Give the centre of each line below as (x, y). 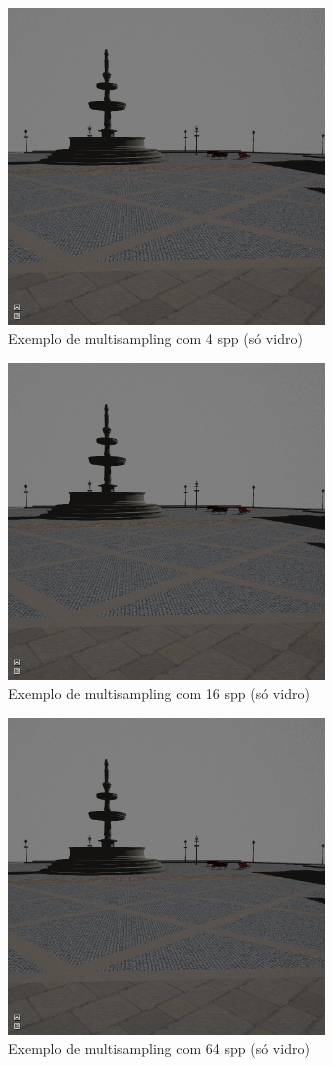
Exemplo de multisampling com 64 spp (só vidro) (159, 1048)
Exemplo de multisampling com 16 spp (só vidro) (159, 693)
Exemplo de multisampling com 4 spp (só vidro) (155, 338)
